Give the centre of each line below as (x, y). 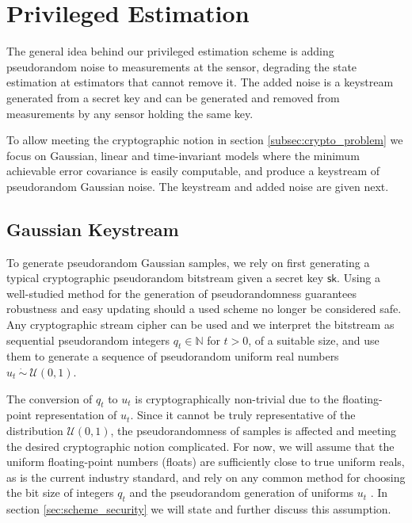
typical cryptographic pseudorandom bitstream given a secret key (165, 278)
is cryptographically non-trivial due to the (237, 398)
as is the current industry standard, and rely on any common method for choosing (206, 477)
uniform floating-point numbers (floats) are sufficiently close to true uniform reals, (206, 462)
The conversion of (50, 398)
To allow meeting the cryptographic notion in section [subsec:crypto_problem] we (205, 140)
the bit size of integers (60, 492)
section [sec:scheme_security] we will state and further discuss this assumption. (199, 509)
